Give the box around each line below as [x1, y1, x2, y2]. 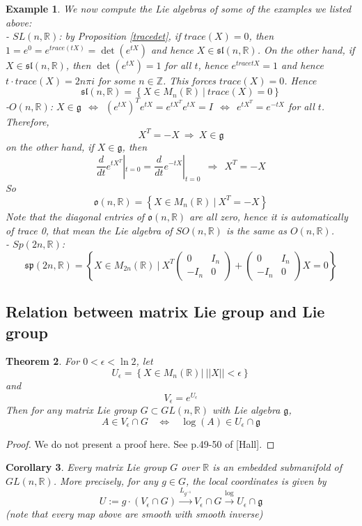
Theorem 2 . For [6, 354, 80, 368]
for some [97, 73, 136, 87]
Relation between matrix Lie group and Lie [6, 301, 325, 322]
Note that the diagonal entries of [6, 209, 145, 223]
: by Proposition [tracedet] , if [58, 29, 181, 43]
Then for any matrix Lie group [6, 403, 137, 417]
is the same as [226, 223, 287, 237]
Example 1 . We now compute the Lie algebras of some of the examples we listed [6, 1, 352, 15]
